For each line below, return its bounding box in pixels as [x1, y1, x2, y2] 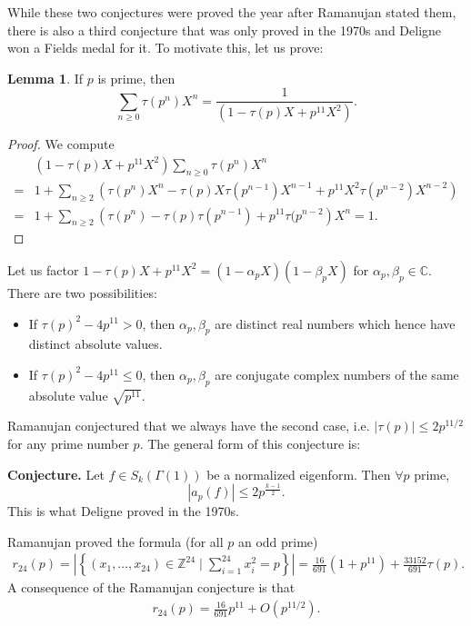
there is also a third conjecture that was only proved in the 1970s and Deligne [7, 20, 442, 39]
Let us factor [7, 260, 79, 279]
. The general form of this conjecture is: [139, 434, 361, 453]
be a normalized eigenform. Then [206, 464, 391, 483]
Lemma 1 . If [7, 68, 84, 87]
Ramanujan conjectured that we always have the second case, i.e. [7, 416, 370, 435]
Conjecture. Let [7, 464, 105, 483]
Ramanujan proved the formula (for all [7, 532, 224, 551]
